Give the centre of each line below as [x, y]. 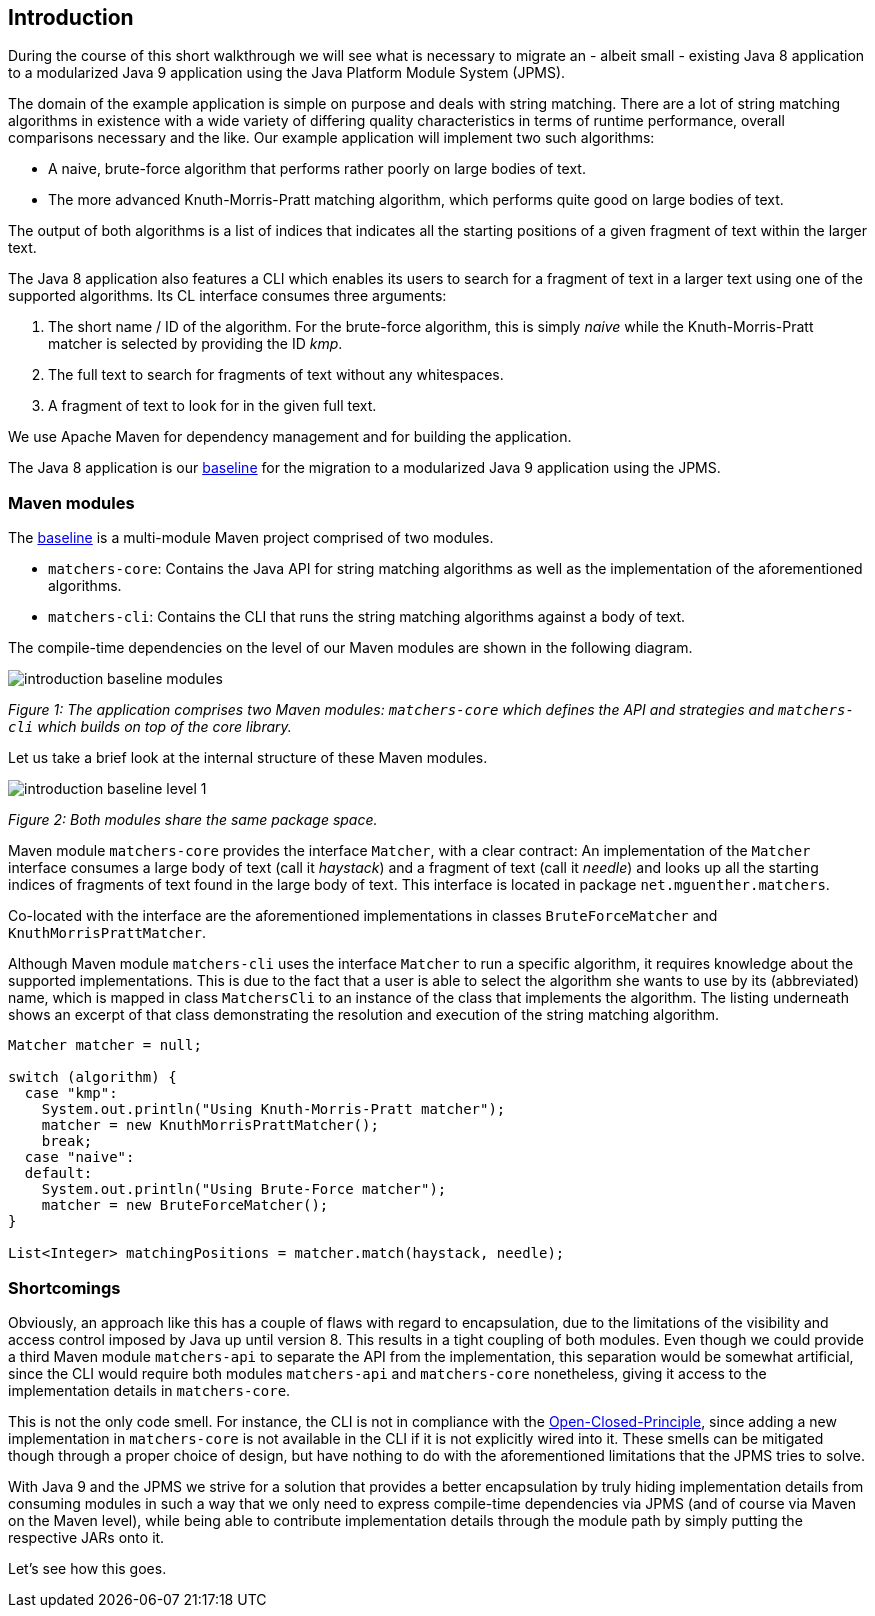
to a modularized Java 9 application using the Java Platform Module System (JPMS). [287, 73]
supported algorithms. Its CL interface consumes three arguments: [227, 296]
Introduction [71, 17]
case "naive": [79, 1157]
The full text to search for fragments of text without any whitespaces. [276, 375]
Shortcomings [64, 1287]
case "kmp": [71, 1093]
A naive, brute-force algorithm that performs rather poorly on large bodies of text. [317, 169]
